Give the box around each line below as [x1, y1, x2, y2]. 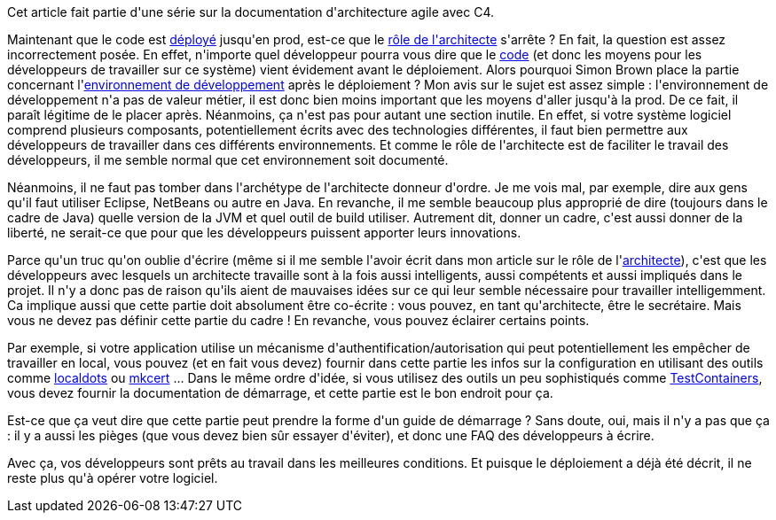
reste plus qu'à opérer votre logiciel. [7, 470, 218, 485]
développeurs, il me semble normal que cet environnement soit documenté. [7, 152, 449, 167]
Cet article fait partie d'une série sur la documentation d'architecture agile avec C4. [7, 4, 494, 19]
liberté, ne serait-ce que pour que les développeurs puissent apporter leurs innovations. [7, 225, 521, 240]
